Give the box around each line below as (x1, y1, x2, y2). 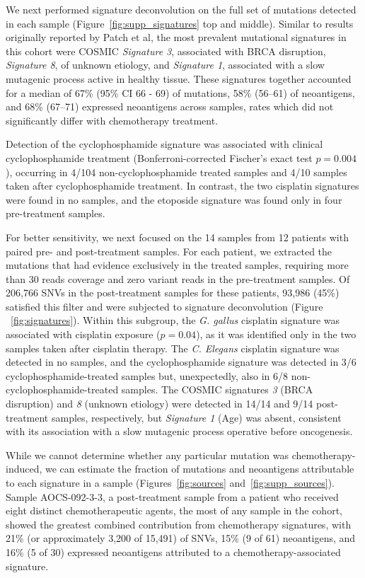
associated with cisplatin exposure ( (6, 327, 161, 342)
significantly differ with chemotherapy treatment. (6, 112, 219, 127)
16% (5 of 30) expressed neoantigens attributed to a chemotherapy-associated (6, 544, 341, 559)
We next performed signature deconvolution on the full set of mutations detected (6, 2, 357, 16)
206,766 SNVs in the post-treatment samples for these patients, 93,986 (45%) (6, 285, 340, 300)
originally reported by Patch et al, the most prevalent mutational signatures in (6, 30, 347, 45)
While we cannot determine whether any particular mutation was (6, 447, 289, 462)
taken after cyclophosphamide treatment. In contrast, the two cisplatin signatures (6, 178, 359, 193)
